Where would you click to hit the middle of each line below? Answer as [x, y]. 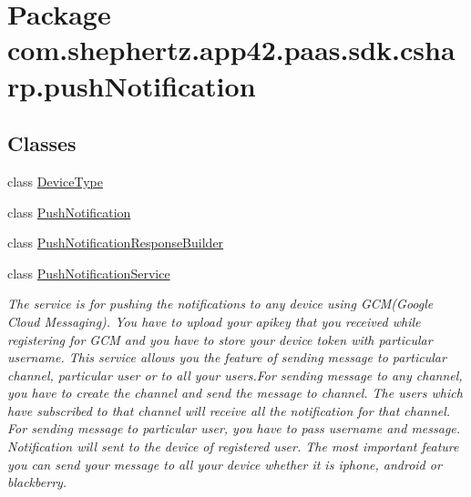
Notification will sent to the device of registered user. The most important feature [233, 446]
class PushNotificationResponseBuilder [116, 243]
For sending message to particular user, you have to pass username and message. [234, 428]
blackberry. [37, 482]
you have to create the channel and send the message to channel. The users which [235, 393]
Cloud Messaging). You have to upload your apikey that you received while [214, 321]
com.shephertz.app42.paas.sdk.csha [231, 50]
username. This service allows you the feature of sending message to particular [227, 357]
